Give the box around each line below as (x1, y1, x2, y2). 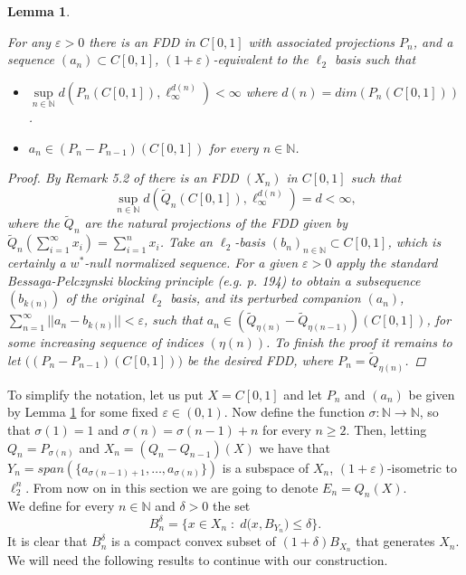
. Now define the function (223, 402, 365, 421)
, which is (387, 232, 442, 251)
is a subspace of (222, 457, 309, 476)
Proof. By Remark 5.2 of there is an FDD (7, 168, 239, 187)
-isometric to (386, 457, 458, 476)
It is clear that (7, 532, 88, 551)
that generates (356, 532, 435, 551)
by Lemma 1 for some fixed (7, 402, 158, 421)
